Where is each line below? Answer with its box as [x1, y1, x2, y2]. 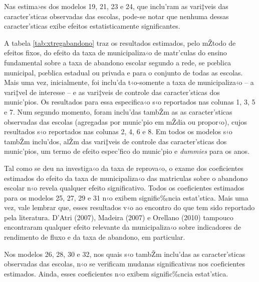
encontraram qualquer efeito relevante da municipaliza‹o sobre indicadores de [4, 222, 241, 232]
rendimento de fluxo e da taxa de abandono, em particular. [4, 232, 185, 242]
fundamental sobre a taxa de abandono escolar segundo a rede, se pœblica [4, 57, 231, 67]
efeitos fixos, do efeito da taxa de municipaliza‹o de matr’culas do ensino [4, 47, 227, 58]
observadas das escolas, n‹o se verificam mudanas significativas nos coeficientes [4, 258, 245, 269]
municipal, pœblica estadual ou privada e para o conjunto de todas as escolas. [4, 67, 243, 77]
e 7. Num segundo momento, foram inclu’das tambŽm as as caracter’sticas [4, 106, 232, 117]
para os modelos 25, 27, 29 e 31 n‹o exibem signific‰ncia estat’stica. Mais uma [4, 192, 248, 203]
